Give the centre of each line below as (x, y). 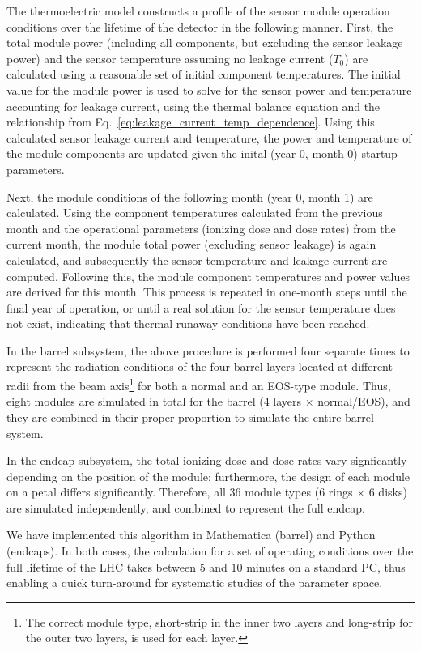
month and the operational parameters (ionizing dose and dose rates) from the (201, 228)
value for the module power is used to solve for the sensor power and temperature (209, 89)
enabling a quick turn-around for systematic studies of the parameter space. (195, 583)
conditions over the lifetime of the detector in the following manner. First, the (200, 26)
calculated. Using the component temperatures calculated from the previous (195, 213)
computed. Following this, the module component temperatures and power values (208, 276)
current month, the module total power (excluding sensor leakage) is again (191, 244)
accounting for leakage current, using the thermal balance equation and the (193, 106)
